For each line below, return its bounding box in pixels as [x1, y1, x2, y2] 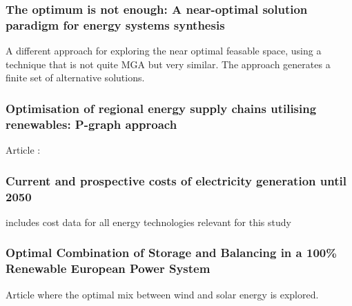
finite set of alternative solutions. [6, 70, 145, 85]
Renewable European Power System [6, 260, 211, 277]
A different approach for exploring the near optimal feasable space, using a [6, 43, 322, 58]
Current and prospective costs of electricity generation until [6, 172, 346, 189]
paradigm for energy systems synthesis [6, 16, 225, 33]
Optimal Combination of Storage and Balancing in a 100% [6, 244, 337, 261]
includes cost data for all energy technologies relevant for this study [6, 214, 291, 229]
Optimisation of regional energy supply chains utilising [6, 99, 317, 116]
